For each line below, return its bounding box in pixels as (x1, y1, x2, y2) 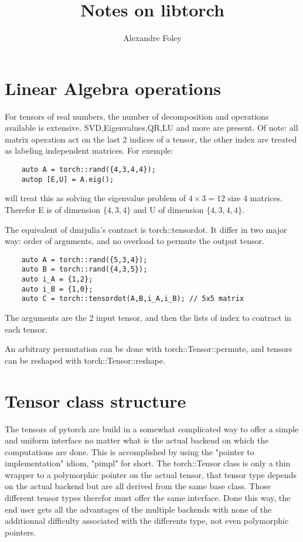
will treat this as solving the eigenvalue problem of (5, 192, 186, 204)
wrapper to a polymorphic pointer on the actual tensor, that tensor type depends (5, 468, 297, 480)
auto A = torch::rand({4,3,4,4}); (21, 165, 156, 174)
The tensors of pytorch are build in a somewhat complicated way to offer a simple (5, 422, 299, 435)
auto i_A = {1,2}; (21, 275, 93, 284)
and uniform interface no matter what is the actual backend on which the (5, 434, 269, 446)
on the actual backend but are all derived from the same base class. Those (5, 480, 271, 492)
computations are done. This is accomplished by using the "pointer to (5, 445, 254, 458)
